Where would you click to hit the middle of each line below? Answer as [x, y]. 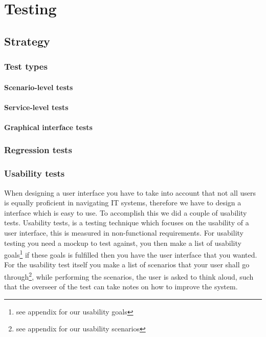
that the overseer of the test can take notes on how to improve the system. [121, 287]
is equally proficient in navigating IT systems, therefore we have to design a [123, 203]
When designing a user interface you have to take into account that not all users [130, 192]
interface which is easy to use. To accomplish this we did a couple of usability [126, 212]
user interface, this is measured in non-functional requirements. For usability [124, 233]
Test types [26, 66]
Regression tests [38, 150]
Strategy [27, 41]
